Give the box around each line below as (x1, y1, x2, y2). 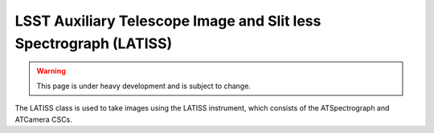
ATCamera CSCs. (14, 115, 72, 124)
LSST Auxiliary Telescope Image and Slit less (14, 12, 321, 30)
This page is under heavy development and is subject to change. (36, 81, 251, 91)
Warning (36, 66, 66, 76)
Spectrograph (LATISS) (14, 34, 173, 52)
